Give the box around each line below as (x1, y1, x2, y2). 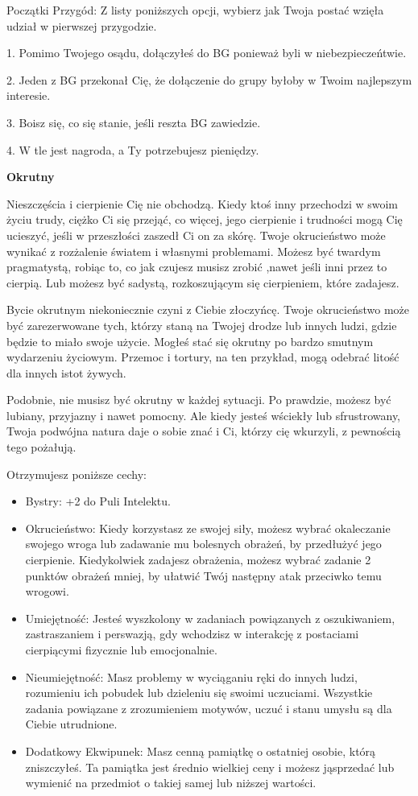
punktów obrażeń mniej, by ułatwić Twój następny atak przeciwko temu (25, 567, 382, 584)
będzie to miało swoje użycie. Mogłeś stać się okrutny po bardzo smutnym (6, 332, 374, 349)
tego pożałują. (6, 439, 77, 456)
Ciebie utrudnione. (25, 716, 118, 732)
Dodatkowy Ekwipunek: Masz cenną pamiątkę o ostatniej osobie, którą (25, 742, 376, 759)
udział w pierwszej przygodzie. (6, 17, 157, 34)
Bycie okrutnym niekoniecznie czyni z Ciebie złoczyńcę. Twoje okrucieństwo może (6, 301, 410, 318)
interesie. (6, 87, 51, 104)
